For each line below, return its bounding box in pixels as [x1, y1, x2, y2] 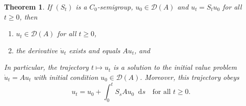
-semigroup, [97, 2, 133, 12]
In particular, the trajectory [4, 62, 89, 72]
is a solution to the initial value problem [113, 62, 237, 72]
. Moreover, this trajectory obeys [140, 71, 239, 82]
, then [19, 11, 38, 22]
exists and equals [69, 45, 120, 55]
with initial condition [33, 71, 98, 82]
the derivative [16, 45, 58, 55]
